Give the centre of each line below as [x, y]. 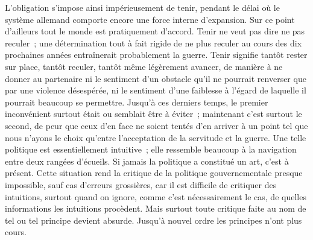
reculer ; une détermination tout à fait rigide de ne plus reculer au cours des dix [153, 43]
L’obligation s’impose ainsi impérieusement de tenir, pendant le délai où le [142, 7]
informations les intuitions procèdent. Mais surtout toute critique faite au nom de [156, 208]
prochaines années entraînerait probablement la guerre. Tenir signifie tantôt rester [156, 55]
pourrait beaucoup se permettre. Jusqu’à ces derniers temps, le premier [137, 102]
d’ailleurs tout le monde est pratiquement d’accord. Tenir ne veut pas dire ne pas [155, 31]
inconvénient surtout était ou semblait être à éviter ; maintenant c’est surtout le [153, 114]
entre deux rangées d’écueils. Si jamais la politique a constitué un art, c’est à [147, 161]
